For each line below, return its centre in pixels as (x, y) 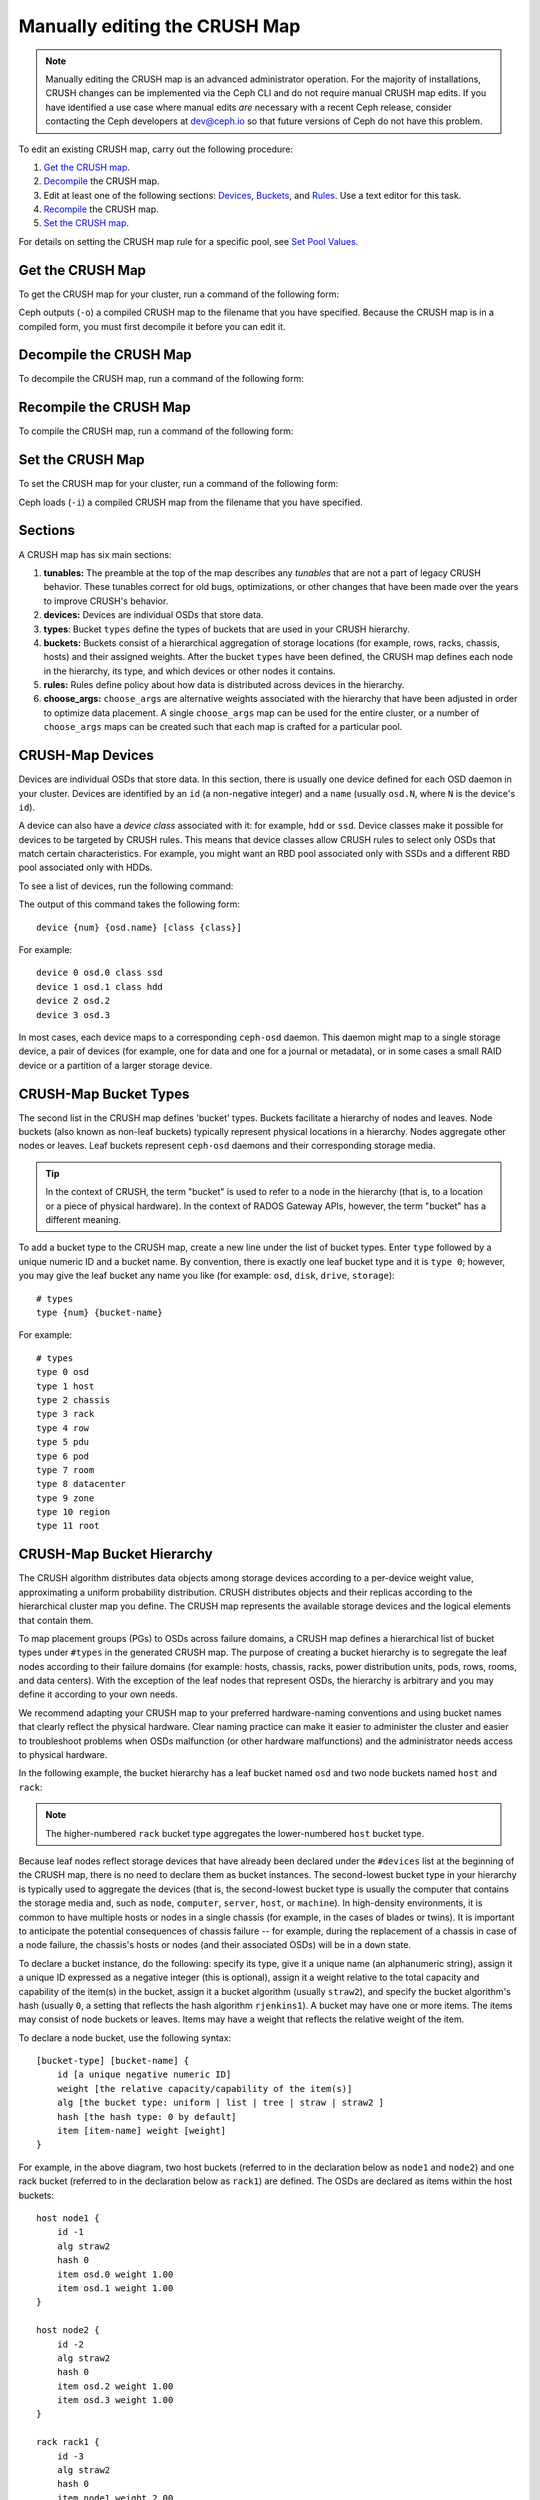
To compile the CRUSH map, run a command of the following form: (156, 431)
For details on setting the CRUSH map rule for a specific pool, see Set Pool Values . (188, 241)
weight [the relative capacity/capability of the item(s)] (204, 2088)
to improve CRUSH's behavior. (106, 601)
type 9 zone (65, 1498)
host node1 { (68, 2218)
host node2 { (68, 2330)
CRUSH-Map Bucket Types (104, 1093)
